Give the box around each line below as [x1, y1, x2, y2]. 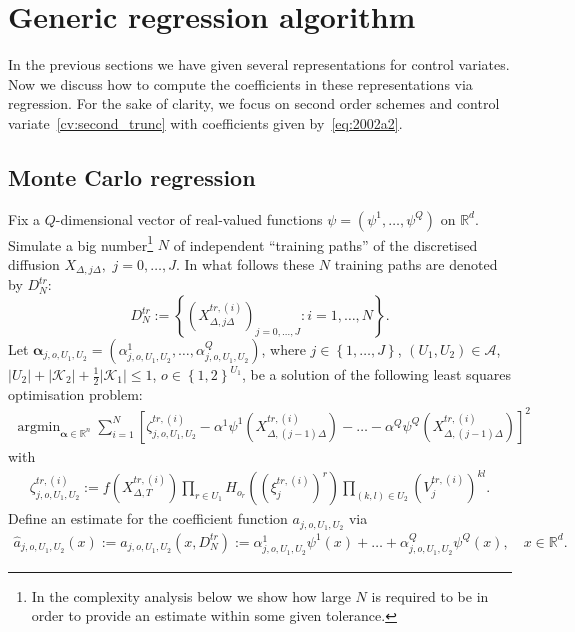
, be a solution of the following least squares [241, 364, 512, 384]
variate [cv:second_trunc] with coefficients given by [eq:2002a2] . [8, 112, 403, 133]
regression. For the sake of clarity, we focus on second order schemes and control [8, 93, 500, 114]
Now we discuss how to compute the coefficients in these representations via [8, 73, 473, 94]
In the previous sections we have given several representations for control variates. [8, 54, 510, 75]
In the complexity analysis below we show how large [31, 585, 351, 606]
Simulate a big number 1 [8, 231, 154, 255]
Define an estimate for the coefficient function [8, 508, 288, 529]
